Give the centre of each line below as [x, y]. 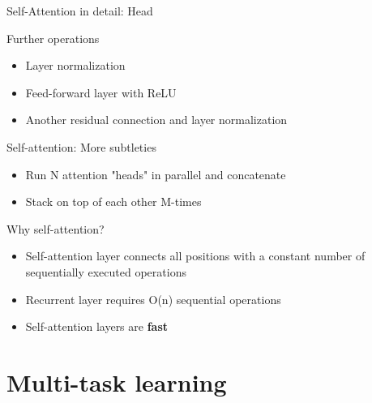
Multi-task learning [117, 382]
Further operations [53, 38]
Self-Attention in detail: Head [80, 11]
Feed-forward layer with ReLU [101, 92]
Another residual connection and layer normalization [156, 120]
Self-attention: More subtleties [81, 146]
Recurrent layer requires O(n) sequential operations [153, 299]
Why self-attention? [56, 228]
